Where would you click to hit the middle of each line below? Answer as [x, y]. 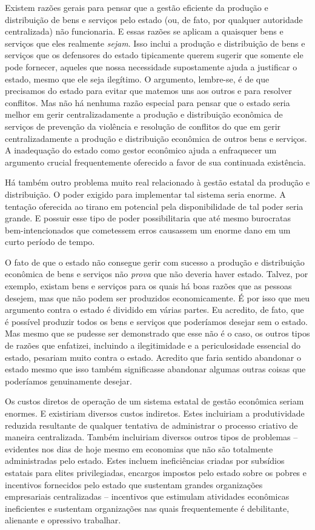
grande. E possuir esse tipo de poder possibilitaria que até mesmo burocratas [148, 218]
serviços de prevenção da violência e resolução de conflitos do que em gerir [143, 126]
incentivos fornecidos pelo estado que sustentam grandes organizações [134, 484]
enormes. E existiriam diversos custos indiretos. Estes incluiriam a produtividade [155, 413]
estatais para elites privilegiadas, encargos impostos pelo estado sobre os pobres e [156, 472]
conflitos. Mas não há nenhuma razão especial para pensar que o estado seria [148, 102]
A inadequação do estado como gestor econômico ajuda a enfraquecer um [141, 150]
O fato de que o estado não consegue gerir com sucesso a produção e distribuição [155, 262]
